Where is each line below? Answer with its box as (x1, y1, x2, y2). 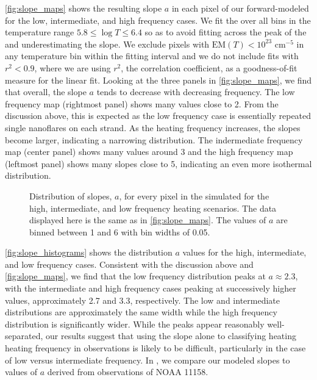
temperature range (5, 26, 74, 38)
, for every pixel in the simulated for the (119, 189, 269, 202)
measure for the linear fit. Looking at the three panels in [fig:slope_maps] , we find (5, 73, 312, 86)
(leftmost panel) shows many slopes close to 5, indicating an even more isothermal (5, 157, 312, 170)
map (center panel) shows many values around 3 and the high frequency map (5, 145, 293, 158)
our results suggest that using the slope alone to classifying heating (46, 329, 296, 342)
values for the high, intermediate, (182, 246, 307, 259)
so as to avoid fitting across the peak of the (144, 26, 307, 38)
